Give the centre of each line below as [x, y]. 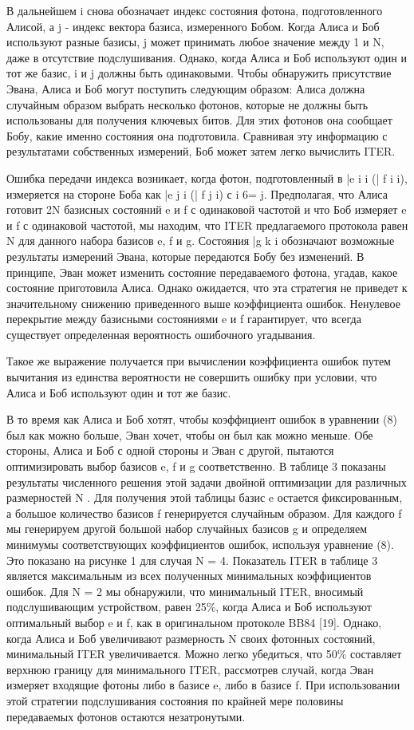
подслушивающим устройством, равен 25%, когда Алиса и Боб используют [189, 607]
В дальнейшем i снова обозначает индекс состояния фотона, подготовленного [195, 10]
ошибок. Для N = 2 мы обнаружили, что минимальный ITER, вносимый [185, 591]
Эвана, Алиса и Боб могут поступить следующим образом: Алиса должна [186, 88]
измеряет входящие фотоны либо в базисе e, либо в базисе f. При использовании [203, 685]
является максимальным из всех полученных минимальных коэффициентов [189, 576]
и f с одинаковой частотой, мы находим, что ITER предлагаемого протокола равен [207, 225]
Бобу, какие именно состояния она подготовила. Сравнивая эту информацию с [197, 135]
